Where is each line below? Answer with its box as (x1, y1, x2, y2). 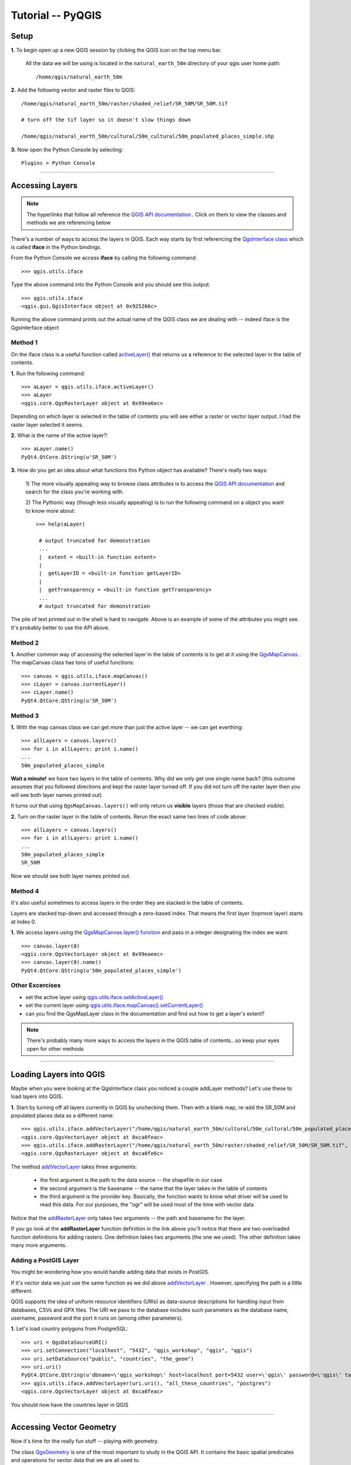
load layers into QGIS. (11, 1093, 64, 1100)
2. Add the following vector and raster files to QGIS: (11, 87, 136, 94)
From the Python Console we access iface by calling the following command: (11, 254, 197, 261)
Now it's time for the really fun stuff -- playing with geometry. (11, 1437, 159, 1444)
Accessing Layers (11, 180, 78, 190)
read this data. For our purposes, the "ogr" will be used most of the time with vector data (40, 1201, 254, 1208)
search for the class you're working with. (25, 488, 124, 495)
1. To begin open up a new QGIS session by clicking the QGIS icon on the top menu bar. (11, 47, 222, 54)
